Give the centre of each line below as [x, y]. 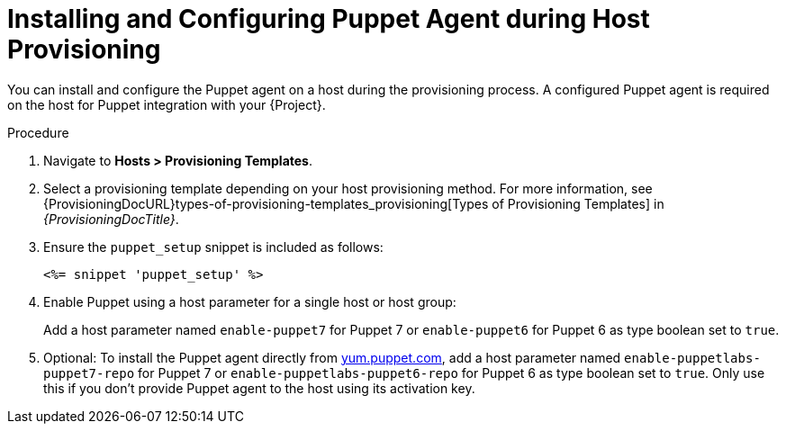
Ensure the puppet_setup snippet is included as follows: [213, 247]
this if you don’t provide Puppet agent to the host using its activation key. [259, 388]
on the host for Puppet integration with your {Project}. [167, 104]
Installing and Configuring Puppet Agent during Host [329, 19]
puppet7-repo [89, 373]
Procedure [38, 132]
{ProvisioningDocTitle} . [111, 219]
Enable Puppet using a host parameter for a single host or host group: [250, 301]
